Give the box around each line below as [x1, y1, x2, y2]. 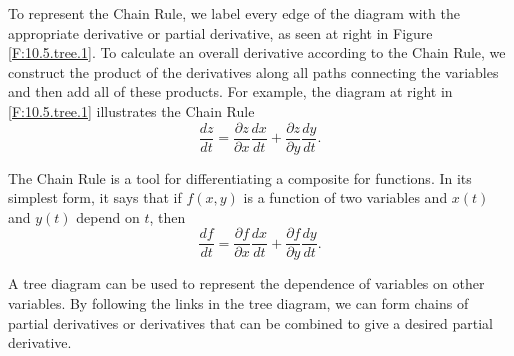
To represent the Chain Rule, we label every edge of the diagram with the [8, 3, 460, 23]
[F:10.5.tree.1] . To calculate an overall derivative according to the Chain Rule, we [8, 42, 506, 63]
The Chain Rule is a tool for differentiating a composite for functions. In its [8, 167, 472, 188]
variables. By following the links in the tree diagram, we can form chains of [8, 293, 469, 314]
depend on [76, 206, 140, 227]
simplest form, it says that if [8, 187, 182, 208]
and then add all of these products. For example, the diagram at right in [8, 81, 453, 102]
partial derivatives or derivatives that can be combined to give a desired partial [8, 312, 494, 333]
